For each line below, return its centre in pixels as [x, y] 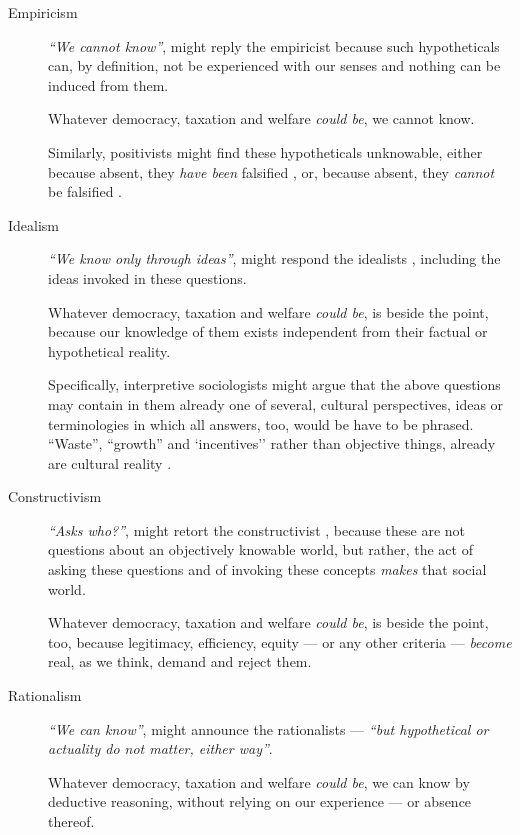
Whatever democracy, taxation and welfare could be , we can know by [259, 781]
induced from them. [108, 84]
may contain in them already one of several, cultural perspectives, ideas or [276, 403]
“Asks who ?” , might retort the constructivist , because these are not [257, 529]
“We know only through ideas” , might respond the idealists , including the [274, 258]
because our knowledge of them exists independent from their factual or [268, 331]
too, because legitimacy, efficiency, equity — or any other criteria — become [280, 641]
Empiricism [43, 12]
